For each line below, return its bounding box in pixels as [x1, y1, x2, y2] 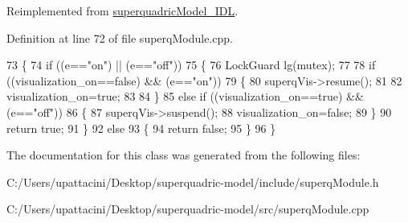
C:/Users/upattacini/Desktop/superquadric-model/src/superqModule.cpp [6, 200, 369, 217]
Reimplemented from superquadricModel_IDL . [6, 2, 239, 19]
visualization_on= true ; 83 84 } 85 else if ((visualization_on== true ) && [6, 88, 364, 105]
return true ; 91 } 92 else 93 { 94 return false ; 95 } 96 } [6, 119, 276, 136]
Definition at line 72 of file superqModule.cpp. [6, 29, 233, 46]
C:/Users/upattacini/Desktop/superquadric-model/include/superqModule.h [6, 173, 379, 190]
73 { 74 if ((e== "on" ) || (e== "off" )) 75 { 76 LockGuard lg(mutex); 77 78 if [6, 56, 376, 73]
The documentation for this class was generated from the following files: [6, 147, 361, 163]
